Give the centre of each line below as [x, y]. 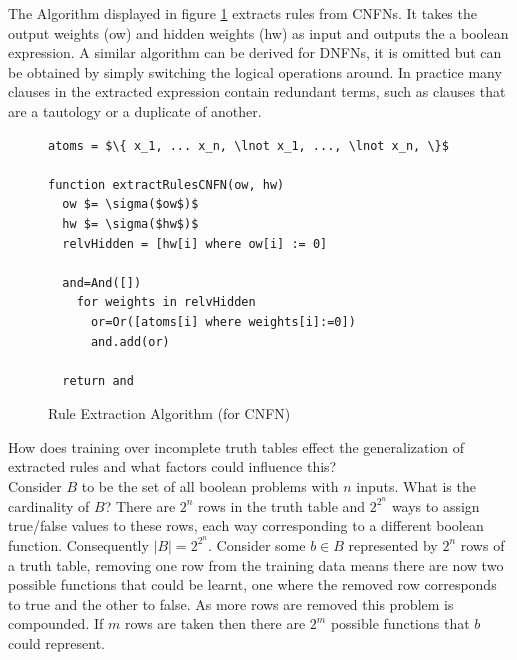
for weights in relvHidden [166, 302]
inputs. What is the [416, 486]
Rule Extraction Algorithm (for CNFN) [169, 413]
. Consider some [257, 544]
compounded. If [56, 623]
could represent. [56, 642]
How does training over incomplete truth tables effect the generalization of [236, 446]
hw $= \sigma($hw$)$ [130, 223]
